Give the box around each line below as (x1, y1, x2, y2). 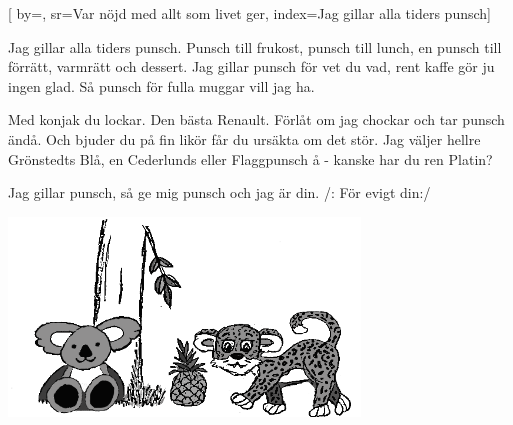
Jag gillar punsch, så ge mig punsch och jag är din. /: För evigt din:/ (8, 182, 431, 203)
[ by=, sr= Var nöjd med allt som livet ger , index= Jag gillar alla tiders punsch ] (8, 3, 491, 23)
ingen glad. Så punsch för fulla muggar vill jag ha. (8, 75, 315, 96)
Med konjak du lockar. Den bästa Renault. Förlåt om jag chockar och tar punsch (8, 109, 505, 130)
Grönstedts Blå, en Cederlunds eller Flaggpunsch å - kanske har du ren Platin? (8, 148, 493, 169)
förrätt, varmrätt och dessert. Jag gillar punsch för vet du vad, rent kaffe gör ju (8, 56, 495, 77)
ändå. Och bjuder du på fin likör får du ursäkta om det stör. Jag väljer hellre (8, 128, 481, 149)
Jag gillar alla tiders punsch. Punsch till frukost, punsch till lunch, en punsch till (8, 36, 502, 57)
